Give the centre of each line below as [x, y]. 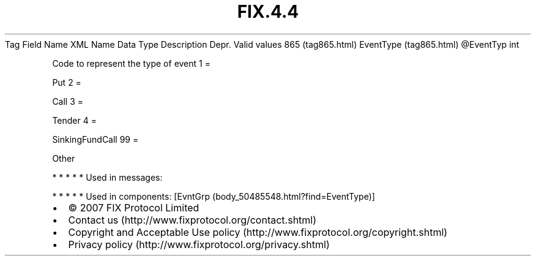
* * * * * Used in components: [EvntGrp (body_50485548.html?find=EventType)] [214, 196]
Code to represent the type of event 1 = [131, 63]
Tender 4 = [74, 120]
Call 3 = [68, 101]
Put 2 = [67, 82]
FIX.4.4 [268, 12]
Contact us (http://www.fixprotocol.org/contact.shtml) [192, 220]
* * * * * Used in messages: [107, 177]
